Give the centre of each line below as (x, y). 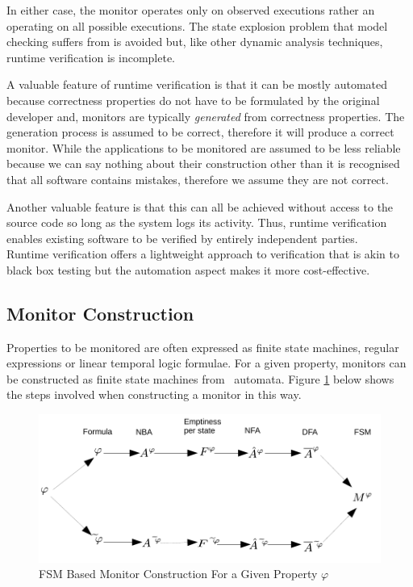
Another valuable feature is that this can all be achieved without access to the (200, 206)
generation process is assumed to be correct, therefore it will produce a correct (200, 132)
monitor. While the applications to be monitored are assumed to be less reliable (204, 147)
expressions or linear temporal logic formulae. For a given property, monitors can (206, 363)
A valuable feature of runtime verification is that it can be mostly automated (197, 84)
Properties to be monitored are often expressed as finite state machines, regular (203, 347)
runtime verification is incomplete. (91, 57)
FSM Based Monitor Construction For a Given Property (178, 574)
